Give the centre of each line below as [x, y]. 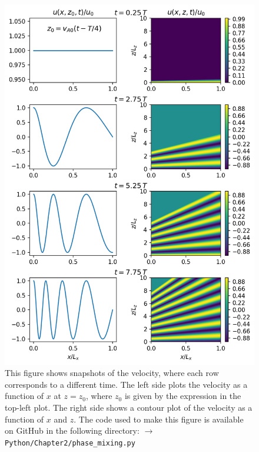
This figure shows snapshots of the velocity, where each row [112, 373]
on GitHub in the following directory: [72, 430]
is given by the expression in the [183, 396]
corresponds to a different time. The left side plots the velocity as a [126, 384]
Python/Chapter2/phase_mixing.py [70, 443]
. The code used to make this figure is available [159, 419]
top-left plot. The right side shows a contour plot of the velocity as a [129, 408]
